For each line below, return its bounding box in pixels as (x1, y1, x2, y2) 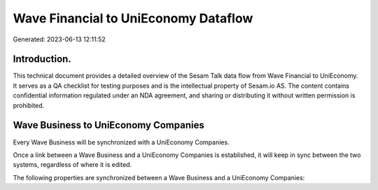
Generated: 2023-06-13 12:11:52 (13, 35, 106, 43)
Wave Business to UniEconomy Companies (13, 119, 204, 131)
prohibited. (13, 101, 45, 109)
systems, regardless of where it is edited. (13, 161, 132, 169)
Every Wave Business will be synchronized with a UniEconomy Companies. (13, 137, 230, 147)
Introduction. (13, 53, 71, 65)
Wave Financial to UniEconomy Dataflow (13, 11, 253, 26)
